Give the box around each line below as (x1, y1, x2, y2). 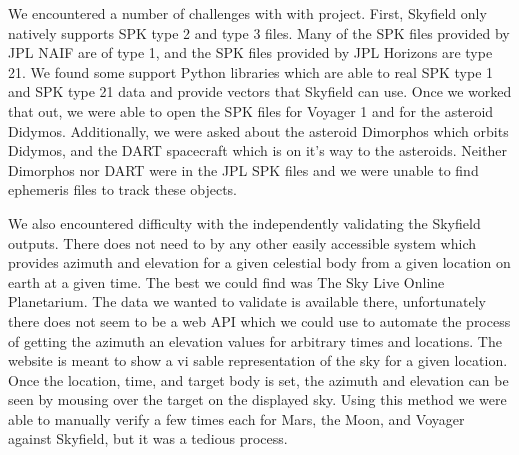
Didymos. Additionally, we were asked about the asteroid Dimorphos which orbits (8, 120, 509, 141)
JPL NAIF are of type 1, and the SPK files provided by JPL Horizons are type (8, 42, 493, 63)
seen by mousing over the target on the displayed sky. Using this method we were (8, 389, 507, 410)
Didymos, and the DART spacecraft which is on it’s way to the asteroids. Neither (8, 140, 507, 161)
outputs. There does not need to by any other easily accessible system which (8, 232, 477, 253)
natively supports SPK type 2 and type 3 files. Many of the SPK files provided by (8, 22, 510, 43)
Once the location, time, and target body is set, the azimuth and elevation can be (8, 369, 509, 390)
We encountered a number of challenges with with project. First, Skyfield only (8, 3, 487, 23)
